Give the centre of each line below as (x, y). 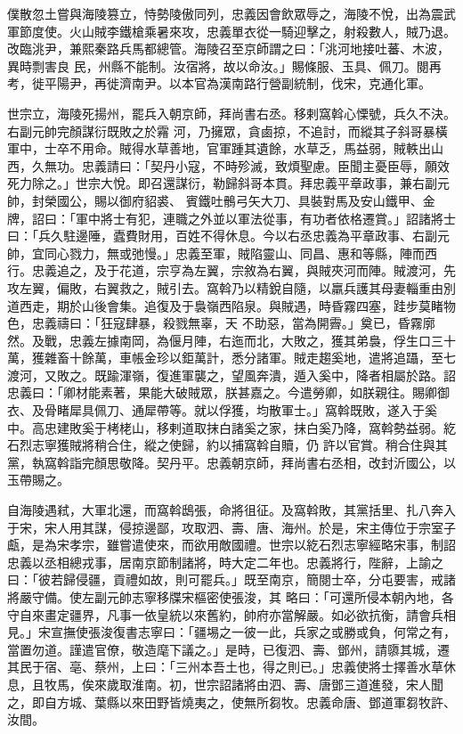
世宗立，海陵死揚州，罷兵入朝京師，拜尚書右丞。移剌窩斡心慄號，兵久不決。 (231, 113)
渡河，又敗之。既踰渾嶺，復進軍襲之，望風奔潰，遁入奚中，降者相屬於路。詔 (231, 375)
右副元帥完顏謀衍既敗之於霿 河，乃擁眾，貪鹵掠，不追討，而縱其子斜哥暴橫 (227, 130)
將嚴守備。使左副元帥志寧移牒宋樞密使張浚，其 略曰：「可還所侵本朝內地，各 (231, 597)
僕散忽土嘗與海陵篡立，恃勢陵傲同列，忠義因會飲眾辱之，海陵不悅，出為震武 (231, 13)
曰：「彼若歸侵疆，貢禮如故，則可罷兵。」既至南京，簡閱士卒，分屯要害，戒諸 (231, 579)
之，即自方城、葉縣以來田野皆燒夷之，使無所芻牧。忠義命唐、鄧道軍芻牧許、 (231, 701)
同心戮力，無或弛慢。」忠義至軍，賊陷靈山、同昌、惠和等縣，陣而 (234, 253)
